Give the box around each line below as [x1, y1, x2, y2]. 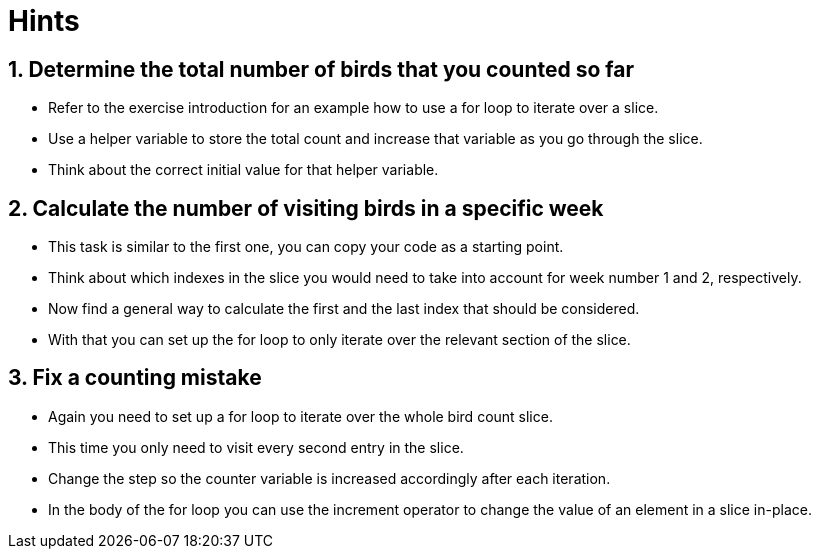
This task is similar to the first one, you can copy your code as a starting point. [48, 238, 564, 256]
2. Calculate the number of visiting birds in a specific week [8, 195, 604, 221]
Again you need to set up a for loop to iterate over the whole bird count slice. [48, 407, 553, 425]
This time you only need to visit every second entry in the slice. [48, 438, 464, 456]
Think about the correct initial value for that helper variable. [48, 161, 439, 179]
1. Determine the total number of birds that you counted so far [8, 56, 634, 82]
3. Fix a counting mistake [8, 365, 262, 391]
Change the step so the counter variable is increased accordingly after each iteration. [48, 469, 611, 487]
